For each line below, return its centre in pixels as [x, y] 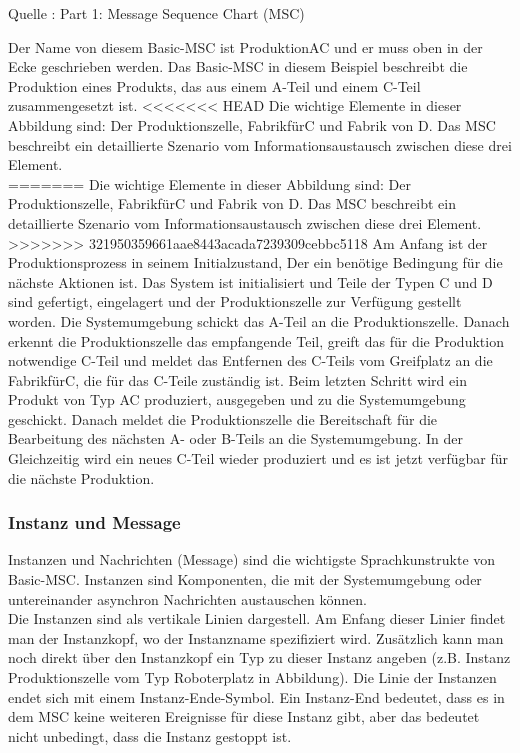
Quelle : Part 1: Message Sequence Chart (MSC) [156, 13]
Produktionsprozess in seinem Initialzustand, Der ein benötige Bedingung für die [255, 262]
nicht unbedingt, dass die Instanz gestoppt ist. [150, 735]
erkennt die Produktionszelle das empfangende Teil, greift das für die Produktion [256, 340]
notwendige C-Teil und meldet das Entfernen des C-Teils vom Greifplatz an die [250, 360]
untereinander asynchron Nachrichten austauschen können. [187, 598]
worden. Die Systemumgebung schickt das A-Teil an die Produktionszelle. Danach [259, 320]
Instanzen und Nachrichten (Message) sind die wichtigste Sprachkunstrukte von [252, 559]
